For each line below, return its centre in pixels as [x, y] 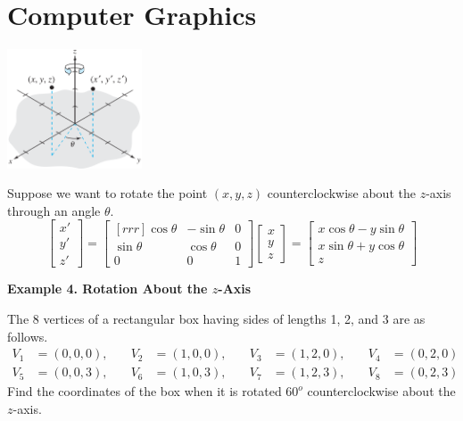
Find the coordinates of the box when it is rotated [145, 391]
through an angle [54, 210]
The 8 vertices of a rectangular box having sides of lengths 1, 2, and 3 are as [216, 318]
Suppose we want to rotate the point [107, 193]
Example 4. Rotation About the [107, 289]
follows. [28, 336]
